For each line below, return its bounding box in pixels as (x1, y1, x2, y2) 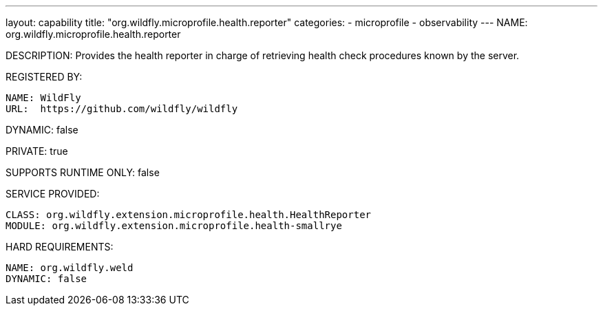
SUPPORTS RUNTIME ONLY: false (6, 167, 160, 178)
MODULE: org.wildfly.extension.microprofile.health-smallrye (6, 220, 342, 231)
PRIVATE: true (6, 145, 68, 157)
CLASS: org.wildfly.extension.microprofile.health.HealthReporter (6, 209, 372, 220)
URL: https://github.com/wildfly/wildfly (6, 103, 238, 114)
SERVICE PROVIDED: (6, 188, 100, 200)
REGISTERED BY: (6, 71, 83, 83)
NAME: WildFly (6, 92, 81, 103)
